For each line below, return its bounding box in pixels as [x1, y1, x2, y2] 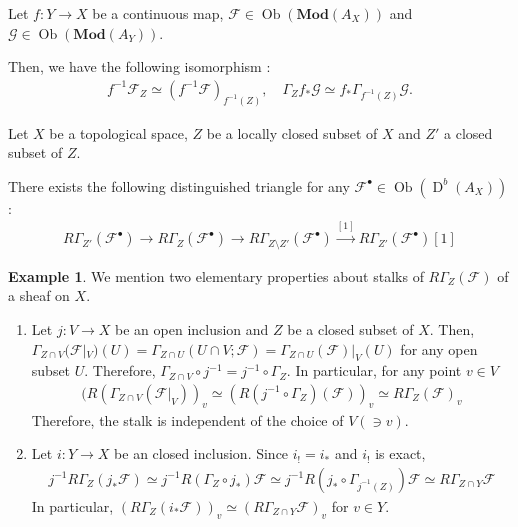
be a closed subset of [287, 318, 414, 339]
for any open [400, 338, 478, 359]
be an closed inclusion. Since [114, 443, 289, 464]
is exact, [375, 443, 426, 464]
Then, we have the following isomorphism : [8, 56, 271, 77]
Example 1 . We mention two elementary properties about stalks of [8, 265, 424, 286]
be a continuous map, [92, 3, 224, 23]
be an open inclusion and [115, 318, 269, 339]
